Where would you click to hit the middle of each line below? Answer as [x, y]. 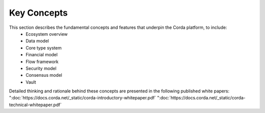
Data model [37, 41]
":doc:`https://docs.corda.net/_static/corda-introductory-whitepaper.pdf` [83, 98]
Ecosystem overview [47, 34]
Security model [41, 68]
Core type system [44, 48]
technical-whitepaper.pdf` [35, 105]
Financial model [42, 55]
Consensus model [44, 75]
